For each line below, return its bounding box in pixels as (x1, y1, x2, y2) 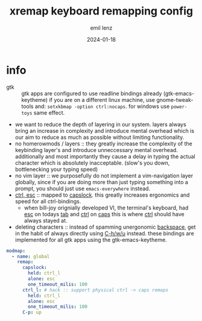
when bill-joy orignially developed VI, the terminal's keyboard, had (24, 204, 189, 211)
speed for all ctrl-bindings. (14, 197, 81, 205)
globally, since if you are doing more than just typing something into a (14, 178, 189, 185)
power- (171, 104, 188, 110)
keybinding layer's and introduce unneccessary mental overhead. (14, 146, 178, 153)
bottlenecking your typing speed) (14, 165, 98, 173)
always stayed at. (24, 217, 68, 224)
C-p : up (22, 310, 42, 316)
